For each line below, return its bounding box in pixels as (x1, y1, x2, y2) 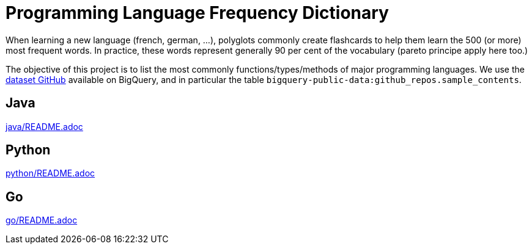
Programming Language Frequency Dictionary (6, 2, 389, 23)
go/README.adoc (6, 215, 78, 226)
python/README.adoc (6, 168, 95, 179)
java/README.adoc (6, 121, 83, 132)
